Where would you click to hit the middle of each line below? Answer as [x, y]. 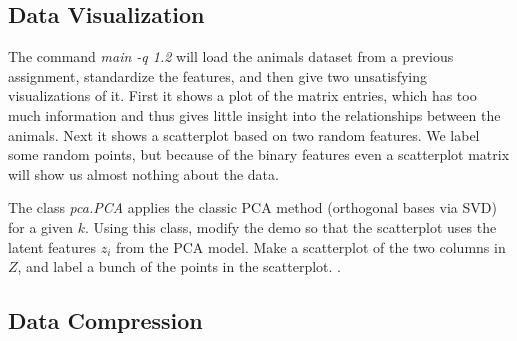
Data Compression [105, 320]
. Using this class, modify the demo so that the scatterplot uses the [290, 226]
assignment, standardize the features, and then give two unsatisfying [217, 75]
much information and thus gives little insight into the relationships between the [254, 114]
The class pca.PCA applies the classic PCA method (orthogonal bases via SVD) [252, 207]
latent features [52, 246]
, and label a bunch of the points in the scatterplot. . [179, 266]
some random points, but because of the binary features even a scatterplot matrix [259, 154]
